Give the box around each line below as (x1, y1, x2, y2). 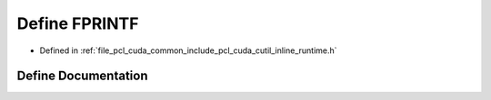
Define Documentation (16, 68, 148, 84)
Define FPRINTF (16, 14, 139, 33)
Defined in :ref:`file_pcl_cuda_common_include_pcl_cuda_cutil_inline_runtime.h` (39, 45, 337, 56)
